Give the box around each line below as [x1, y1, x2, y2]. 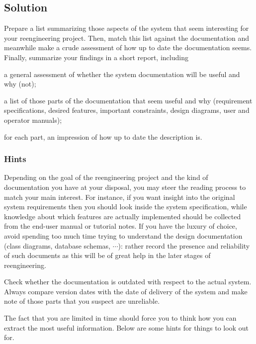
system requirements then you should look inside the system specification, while [4, 201, 247, 212]
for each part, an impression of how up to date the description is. [4, 131, 202, 142]
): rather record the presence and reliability [118, 240, 250, 251]
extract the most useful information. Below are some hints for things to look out [4, 322, 249, 333]
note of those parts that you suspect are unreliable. [4, 296, 160, 306]
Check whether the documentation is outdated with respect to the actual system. [4, 276, 252, 287]
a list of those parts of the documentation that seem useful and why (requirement [4, 95, 253, 105]
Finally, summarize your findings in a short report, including [4, 52, 188, 62]
